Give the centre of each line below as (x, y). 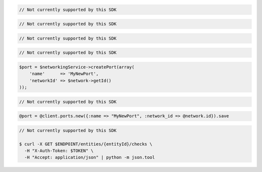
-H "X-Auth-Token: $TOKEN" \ (59, 150)
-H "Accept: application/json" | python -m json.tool (90, 158)
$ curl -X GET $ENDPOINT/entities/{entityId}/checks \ (86, 144)
